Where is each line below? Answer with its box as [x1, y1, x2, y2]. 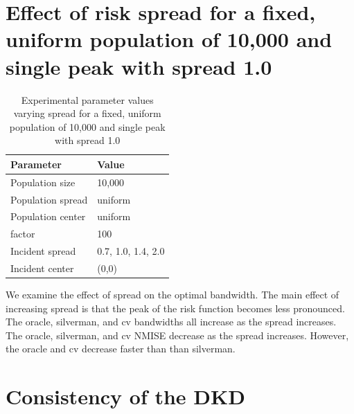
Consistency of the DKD [6, 382, 245, 411]
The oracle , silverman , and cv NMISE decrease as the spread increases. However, [6, 327, 349, 342]
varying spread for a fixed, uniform [13, 106, 161, 120]
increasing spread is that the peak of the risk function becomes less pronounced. [6, 300, 345, 315]
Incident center [10, 260, 74, 275]
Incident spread [10, 244, 76, 258]
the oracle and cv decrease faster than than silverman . [6, 341, 236, 356]
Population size [10, 174, 76, 189]
